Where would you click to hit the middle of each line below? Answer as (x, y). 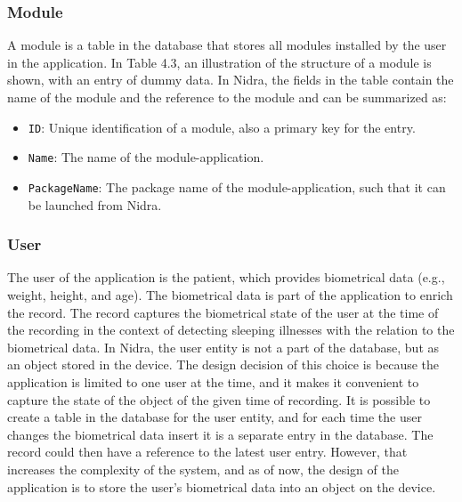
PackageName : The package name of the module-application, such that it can (237, 186)
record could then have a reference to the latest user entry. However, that (207, 452)
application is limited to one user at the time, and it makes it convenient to (213, 381)
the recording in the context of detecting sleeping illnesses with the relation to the (231, 330)
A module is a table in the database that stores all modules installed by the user (227, 45)
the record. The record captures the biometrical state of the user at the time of (223, 312)
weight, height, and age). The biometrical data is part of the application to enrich (230, 294)
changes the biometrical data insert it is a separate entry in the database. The (220, 434)
